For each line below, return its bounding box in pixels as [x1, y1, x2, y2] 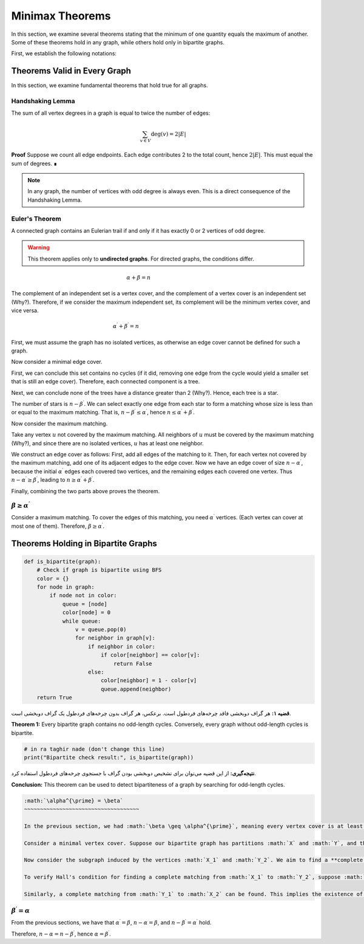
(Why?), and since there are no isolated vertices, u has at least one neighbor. [11, 439, 204, 446]
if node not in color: [49, 592, 118, 599]
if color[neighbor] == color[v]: [100, 652, 200, 658]
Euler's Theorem [11, 214, 62, 223]
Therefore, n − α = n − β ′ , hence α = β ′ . [11, 929, 112, 937]
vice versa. [11, 307, 39, 314]
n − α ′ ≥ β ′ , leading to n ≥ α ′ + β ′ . [11, 476, 95, 484]
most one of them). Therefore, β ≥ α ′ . [11, 522, 105, 530]
